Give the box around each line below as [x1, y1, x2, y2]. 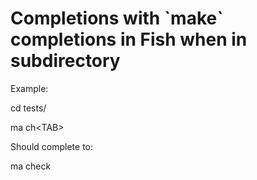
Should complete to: [10, 140, 94, 152]
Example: [10, 82, 49, 94]
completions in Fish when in [10, 28, 248, 51]
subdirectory [10, 50, 121, 72]
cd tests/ [10, 102, 47, 114]
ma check [10, 160, 52, 172]
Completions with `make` [10, 7, 224, 30]
